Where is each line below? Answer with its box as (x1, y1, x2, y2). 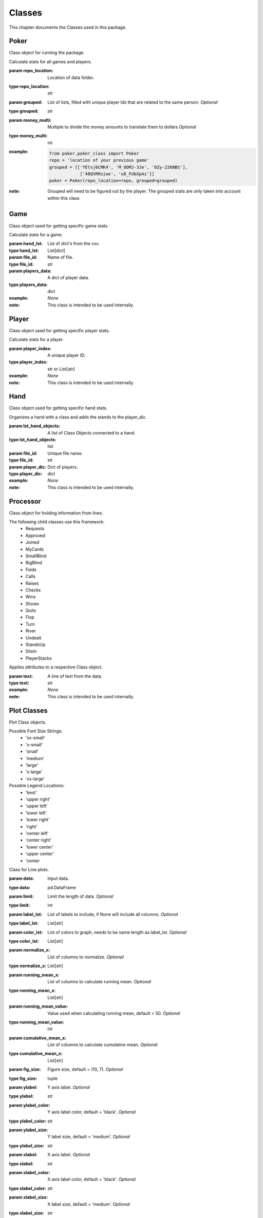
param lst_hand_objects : (9, 423, 60, 429)
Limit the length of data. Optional (47, 894, 114, 899)
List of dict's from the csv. (47, 241, 100, 247)
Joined (25, 539, 39, 545)
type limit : (9, 902, 30, 908)
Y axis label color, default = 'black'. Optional (47, 1109, 136, 1115)
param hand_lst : (9, 241, 43, 247)
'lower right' (25, 817, 50, 823)
